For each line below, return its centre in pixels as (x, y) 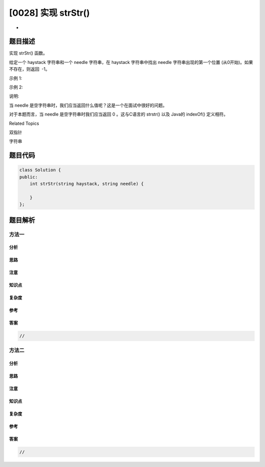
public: (28, 177)
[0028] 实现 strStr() (50, 13)
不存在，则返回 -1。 (29, 69)
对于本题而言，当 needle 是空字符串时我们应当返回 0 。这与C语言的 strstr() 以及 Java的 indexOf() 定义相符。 (119, 114)
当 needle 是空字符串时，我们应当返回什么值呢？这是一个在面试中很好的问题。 (88, 105)
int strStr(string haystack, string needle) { (87, 184)
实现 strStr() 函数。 (28, 53)
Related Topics (24, 123)
